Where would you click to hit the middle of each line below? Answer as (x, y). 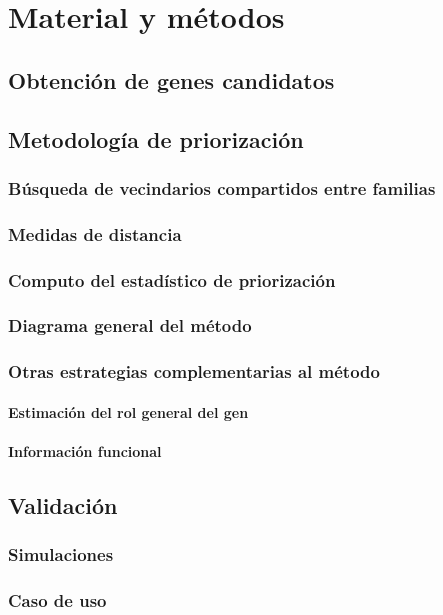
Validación (63, 504)
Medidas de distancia (95, 233)
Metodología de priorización (156, 138)
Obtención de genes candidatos (171, 79)
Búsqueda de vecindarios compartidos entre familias (222, 187)
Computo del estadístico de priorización (172, 279)
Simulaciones (61, 554)
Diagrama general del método (130, 325)
